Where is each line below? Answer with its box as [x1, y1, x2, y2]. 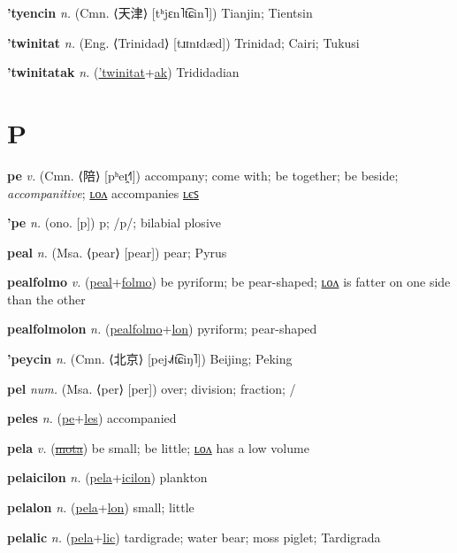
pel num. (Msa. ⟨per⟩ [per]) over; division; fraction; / [7, 379, 296, 397]
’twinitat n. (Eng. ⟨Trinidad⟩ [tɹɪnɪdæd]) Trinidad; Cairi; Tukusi [7, 33, 360, 51]
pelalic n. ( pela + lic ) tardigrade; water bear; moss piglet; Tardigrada [7, 527, 381, 546]
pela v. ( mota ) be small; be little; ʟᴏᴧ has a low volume [7, 438, 309, 457]
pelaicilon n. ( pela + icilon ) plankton [7, 468, 208, 487]
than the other [7, 289, 86, 308]
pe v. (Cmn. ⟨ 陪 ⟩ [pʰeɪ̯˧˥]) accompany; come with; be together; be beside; [7, 165, 399, 184]
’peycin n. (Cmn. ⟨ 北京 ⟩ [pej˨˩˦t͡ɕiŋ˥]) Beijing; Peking [7, 349, 293, 368]
